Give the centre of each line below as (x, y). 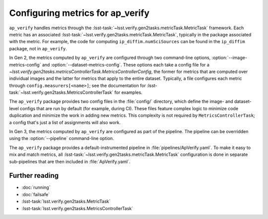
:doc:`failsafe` (35, 194)
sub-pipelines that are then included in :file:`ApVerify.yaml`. (70, 161)
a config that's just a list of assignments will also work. (65, 122)
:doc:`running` (36, 187)
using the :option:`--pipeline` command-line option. (62, 139)
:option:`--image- (230, 58)
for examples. (128, 92)
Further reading (34, 176)
